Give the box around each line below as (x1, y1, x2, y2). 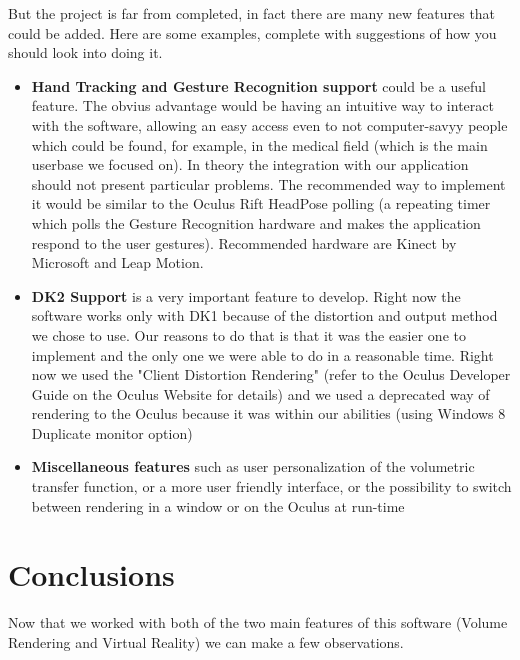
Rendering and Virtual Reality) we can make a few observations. (8, 631, 404, 652)
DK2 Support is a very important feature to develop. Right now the (31, 285, 461, 306)
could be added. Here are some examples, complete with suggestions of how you (8, 22, 497, 43)
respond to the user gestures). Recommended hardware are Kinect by (31, 232, 457, 253)
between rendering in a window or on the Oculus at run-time (31, 495, 405, 516)
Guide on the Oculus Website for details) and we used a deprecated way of (31, 383, 490, 404)
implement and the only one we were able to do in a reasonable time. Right (31, 344, 494, 365)
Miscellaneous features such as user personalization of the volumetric (31, 456, 475, 477)
